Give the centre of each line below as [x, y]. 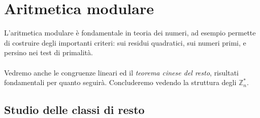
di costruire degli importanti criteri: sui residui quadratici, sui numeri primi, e [125, 42]
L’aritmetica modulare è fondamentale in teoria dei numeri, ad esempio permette [130, 33]
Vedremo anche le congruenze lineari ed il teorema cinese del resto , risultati [121, 72]
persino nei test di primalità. [48, 52]
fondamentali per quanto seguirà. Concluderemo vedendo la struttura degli [120, 82]
